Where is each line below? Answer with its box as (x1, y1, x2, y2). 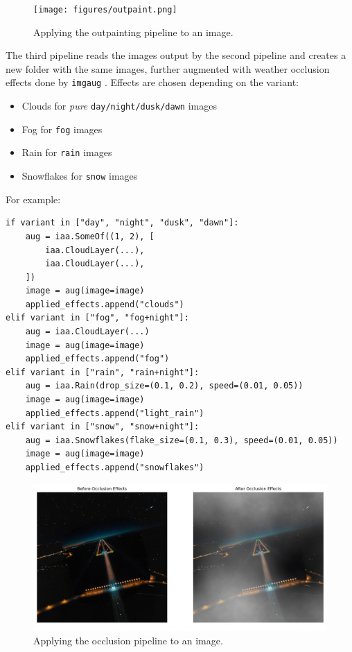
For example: (6, 191, 61, 206)
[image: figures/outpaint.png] (33, 5, 177, 15)
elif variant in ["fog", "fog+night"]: (6, 313, 189, 323)
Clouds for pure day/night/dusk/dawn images (21, 98, 217, 113)
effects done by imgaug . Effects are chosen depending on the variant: (6, 75, 299, 89)
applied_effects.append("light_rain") (25, 408, 204, 418)
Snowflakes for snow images (21, 169, 138, 183)
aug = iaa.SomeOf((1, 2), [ (25, 231, 155, 241)
